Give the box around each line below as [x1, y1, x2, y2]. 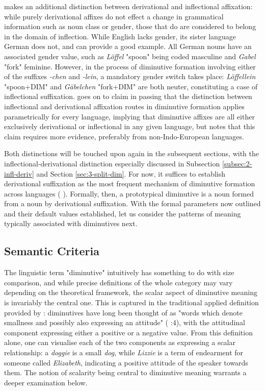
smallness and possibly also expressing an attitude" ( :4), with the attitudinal [4, 317, 245, 328]
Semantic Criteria [4, 243, 99, 259]
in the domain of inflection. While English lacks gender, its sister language [4, 31, 236, 41]
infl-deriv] [4, 168, 34, 179]
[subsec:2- [222, 158, 252, 168]
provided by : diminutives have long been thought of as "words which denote [4, 307, 243, 317]
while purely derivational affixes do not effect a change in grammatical [4, 11, 224, 21]
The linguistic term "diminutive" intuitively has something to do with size [4, 267, 234, 278]
